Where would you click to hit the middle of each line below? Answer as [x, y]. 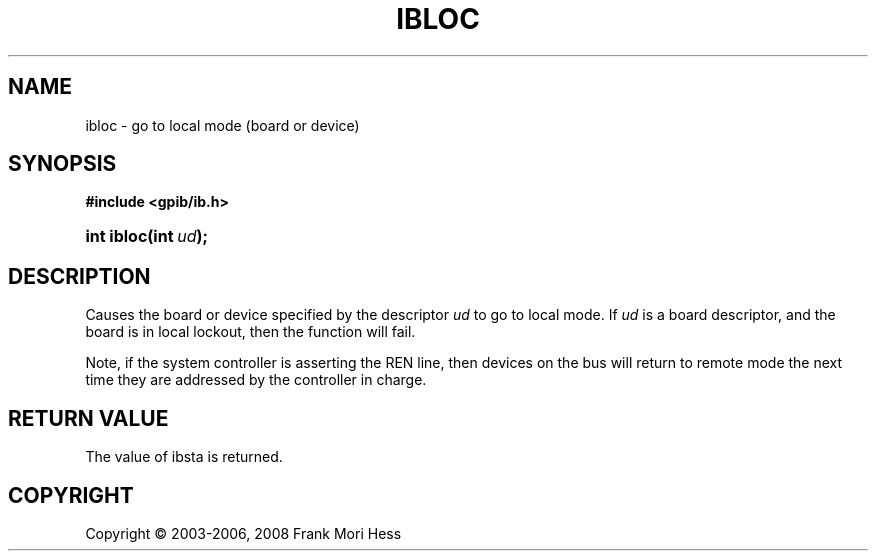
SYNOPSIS [62, 164]
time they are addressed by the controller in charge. [256, 380]
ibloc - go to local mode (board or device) [222, 125]
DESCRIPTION [79, 276]
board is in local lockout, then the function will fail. [250, 332]
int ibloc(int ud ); [147, 236]
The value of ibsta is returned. [184, 457]
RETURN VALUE [88, 418]
